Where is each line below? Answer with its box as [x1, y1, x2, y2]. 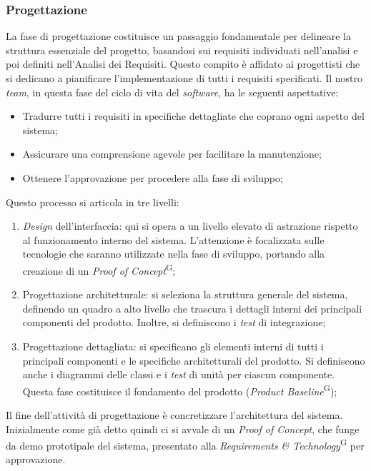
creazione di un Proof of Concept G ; [22, 260, 176, 278]
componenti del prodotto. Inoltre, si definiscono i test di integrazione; [22, 315, 326, 330]
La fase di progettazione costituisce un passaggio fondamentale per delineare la [6, 29, 351, 44]
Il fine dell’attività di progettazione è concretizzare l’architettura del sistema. [6, 407, 343, 422]
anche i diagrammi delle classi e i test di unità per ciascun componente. [22, 367, 335, 382]
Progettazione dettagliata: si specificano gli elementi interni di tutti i [22, 338, 324, 353]
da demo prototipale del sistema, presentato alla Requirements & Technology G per [6, 436, 365, 452]
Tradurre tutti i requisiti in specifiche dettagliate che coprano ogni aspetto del [22, 108, 365, 123]
